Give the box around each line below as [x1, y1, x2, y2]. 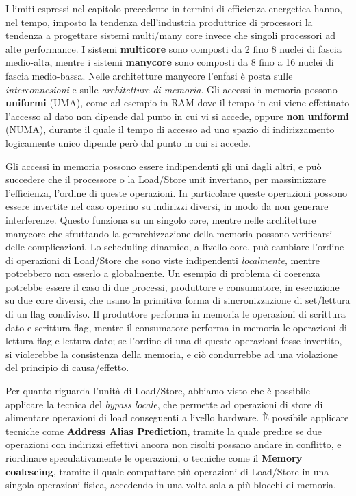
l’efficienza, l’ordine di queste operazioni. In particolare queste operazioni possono [5, 185, 348, 200]
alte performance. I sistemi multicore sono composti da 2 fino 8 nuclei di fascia [5, 41, 342, 56]
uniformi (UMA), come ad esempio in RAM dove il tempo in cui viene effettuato [5, 95, 350, 110]
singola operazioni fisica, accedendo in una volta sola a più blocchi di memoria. [5, 477, 336, 492]
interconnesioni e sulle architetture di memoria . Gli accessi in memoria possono [5, 82, 338, 96]
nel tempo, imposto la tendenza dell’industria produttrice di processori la [5, 14, 313, 29]
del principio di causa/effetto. [5, 360, 129, 375]
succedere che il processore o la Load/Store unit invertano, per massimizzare [5, 172, 327, 187]
